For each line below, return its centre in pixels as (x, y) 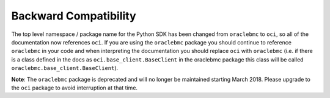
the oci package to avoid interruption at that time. (74, 88)
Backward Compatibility (74, 16)
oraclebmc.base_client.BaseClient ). (65, 68)
